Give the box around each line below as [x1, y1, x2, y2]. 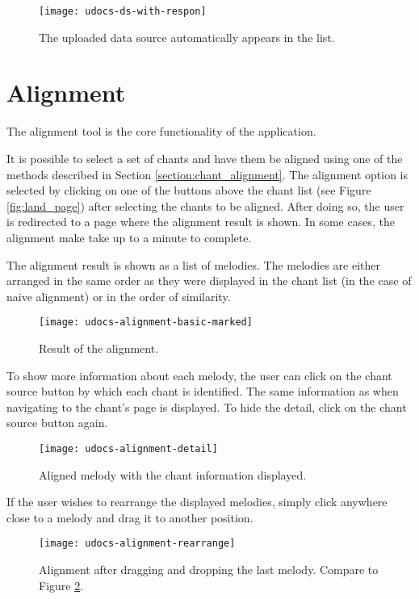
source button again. [6, 414, 108, 431]
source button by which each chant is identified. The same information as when [6, 383, 399, 400]
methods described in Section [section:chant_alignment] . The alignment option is [6, 165, 408, 182]
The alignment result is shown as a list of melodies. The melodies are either [6, 256, 380, 273]
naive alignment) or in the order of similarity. [6, 287, 231, 304]
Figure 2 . [39, 576, 84, 593]
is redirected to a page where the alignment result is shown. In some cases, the [6, 213, 395, 230]
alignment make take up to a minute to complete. [6, 228, 252, 245]
